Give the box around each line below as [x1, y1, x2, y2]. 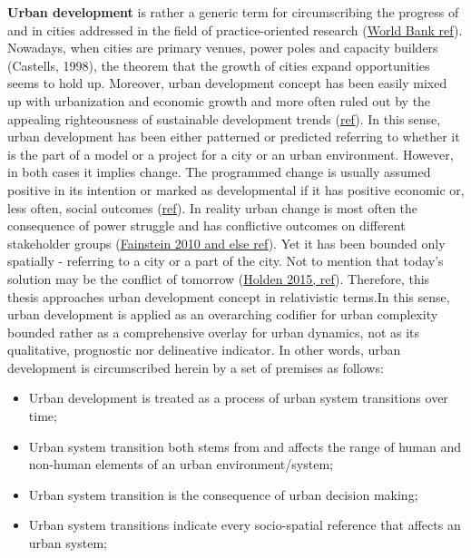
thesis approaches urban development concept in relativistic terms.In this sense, [7, 287, 450, 306]
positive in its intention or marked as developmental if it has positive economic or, [7, 180, 465, 199]
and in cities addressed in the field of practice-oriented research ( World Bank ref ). [7, 20, 463, 39]
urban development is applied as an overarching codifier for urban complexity [7, 305, 438, 324]
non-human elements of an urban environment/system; [28, 455, 333, 474]
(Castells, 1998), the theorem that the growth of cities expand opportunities [7, 55, 430, 74]
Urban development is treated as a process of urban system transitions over [28, 388, 448, 407]
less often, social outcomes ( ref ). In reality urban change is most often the [7, 198, 418, 217]
